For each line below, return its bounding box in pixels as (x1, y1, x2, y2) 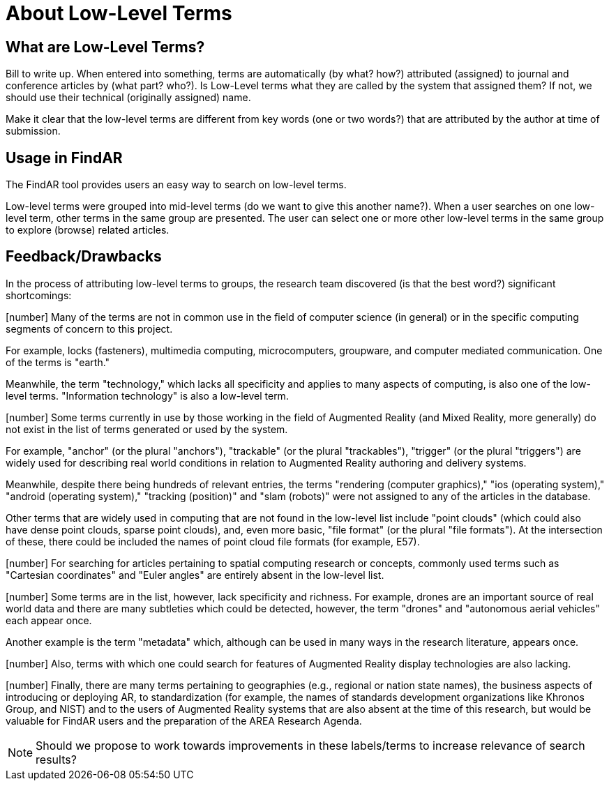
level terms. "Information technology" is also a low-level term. (6, 389, 289, 402)
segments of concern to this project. (6, 322, 173, 335)
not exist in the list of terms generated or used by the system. (6, 423, 288, 435)
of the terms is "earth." (6, 356, 110, 368)
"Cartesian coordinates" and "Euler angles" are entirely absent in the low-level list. (6, 568, 384, 581)
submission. (6, 125, 61, 137)
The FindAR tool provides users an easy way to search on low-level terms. (6, 179, 347, 191)
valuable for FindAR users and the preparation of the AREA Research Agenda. (6, 714, 362, 727)
